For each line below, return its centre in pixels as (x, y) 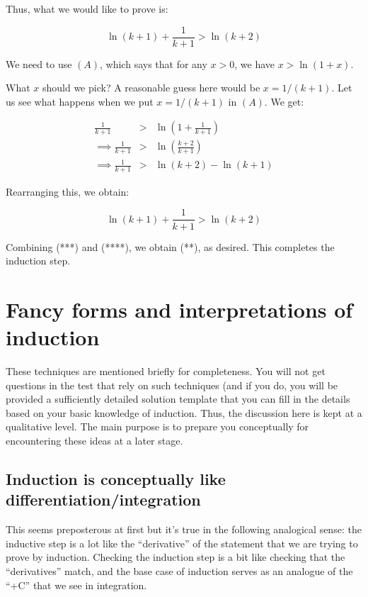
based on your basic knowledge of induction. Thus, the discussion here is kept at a (184, 412)
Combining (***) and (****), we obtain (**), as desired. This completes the (170, 246)
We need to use (39, 63)
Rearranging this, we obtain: (68, 191)
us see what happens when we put (80, 101)
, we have (254, 63)
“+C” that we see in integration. (76, 585)
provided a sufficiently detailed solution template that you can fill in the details (178, 399)
